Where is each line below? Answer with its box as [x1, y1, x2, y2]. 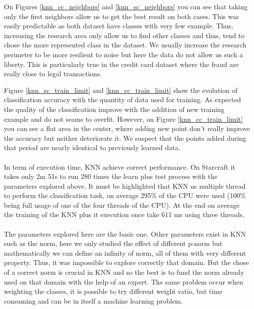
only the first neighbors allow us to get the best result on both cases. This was [4, 11, 239, 21]
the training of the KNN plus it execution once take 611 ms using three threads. [4, 209, 245, 220]
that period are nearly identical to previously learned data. [4, 142, 181, 153]
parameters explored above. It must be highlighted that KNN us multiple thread [4, 180, 246, 191]
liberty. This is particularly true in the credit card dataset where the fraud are [4, 59, 239, 69]
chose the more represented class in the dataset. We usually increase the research [4, 40, 247, 50]
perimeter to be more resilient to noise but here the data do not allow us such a [4, 49, 243, 59]
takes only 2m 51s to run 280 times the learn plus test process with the [4, 171, 218, 181]
